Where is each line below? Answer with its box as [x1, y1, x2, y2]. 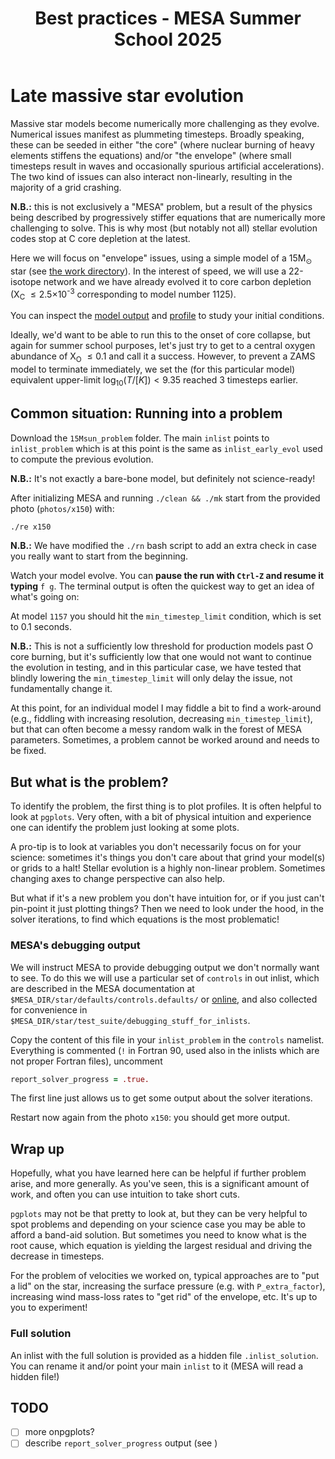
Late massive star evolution [10, 85, 245, 107]
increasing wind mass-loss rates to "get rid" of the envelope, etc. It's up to [10, 1291, 318, 1303]
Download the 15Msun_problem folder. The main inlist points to [10, 432, 270, 444]
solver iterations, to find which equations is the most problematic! [10, 913, 280, 926]
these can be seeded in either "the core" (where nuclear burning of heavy [10, 138, 315, 151]
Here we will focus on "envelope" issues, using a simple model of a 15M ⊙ [10, 252, 313, 266]
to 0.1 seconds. [10, 621, 72, 633]
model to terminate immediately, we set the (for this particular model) [10, 363, 296, 375]
